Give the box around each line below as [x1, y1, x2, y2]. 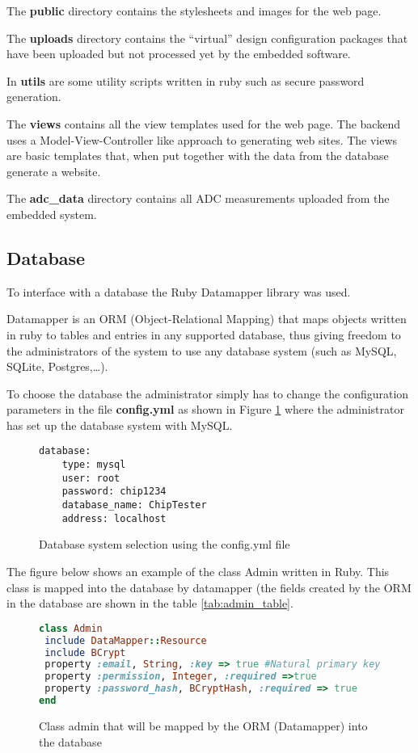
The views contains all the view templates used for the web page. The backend [6, 115, 400, 132]
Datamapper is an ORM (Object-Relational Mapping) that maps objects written [6, 310, 407, 327]
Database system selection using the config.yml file [39, 536, 290, 553]
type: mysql [61, 459, 126, 471]
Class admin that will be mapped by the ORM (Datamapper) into [39, 717, 368, 734]
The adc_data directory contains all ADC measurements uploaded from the [6, 190, 390, 207]
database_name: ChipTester [61, 499, 207, 511]
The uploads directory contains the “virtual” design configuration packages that [6, 29, 408, 46]
